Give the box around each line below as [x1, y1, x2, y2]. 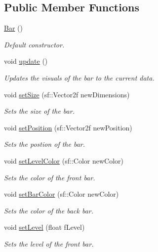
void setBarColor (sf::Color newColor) [4, 189, 119, 199]
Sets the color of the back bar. [4, 205, 94, 215]
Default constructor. [4, 39, 65, 49]
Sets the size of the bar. [4, 106, 75, 116]
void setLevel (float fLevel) [4, 222, 85, 232]
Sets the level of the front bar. [4, 238, 94, 249]
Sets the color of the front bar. [4, 172, 95, 182]
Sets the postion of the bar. [4, 139, 85, 149]
